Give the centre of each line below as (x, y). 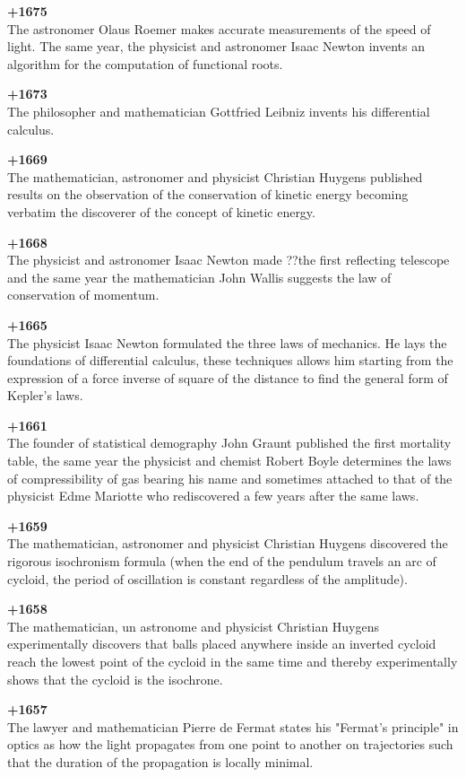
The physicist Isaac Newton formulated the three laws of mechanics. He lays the (227, 342)
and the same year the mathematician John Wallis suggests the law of (199, 277)
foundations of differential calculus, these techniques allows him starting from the (230, 360)
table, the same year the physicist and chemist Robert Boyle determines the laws (229, 461)
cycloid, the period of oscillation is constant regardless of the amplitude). (207, 578)
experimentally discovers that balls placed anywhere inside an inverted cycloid (222, 644)
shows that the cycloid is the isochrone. (115, 679)
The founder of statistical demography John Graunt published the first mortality (229, 443)
